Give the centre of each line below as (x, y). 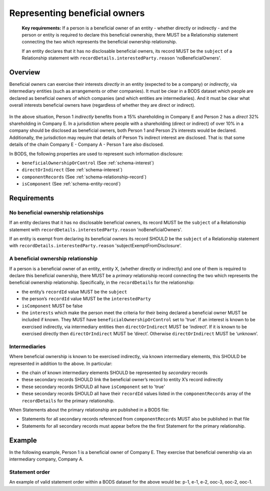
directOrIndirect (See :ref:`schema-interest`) (72, 170)
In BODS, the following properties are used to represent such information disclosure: (96, 154)
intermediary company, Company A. (46, 459)
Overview (25, 72)
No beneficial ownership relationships (56, 212)
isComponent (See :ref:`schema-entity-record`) (71, 184)
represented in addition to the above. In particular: (61, 363)
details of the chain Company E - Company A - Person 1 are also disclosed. (87, 144)
